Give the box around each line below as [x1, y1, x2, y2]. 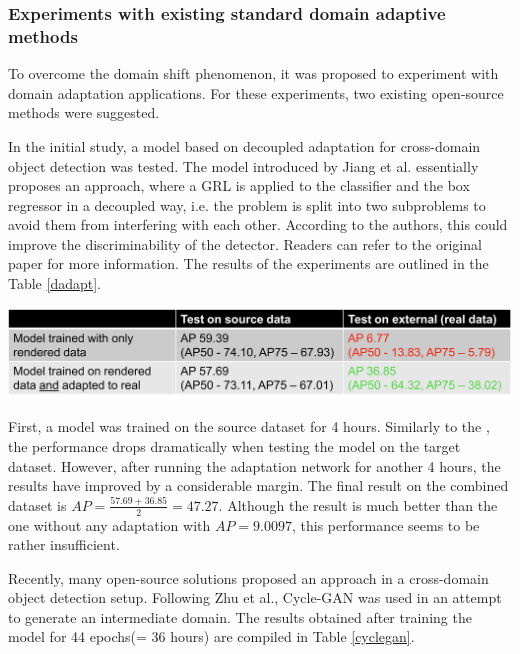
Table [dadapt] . [8, 273, 101, 294]
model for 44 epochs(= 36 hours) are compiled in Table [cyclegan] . [8, 626, 415, 647]
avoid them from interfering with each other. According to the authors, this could [8, 214, 508, 235]
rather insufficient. [8, 534, 120, 555]
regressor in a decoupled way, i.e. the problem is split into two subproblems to [8, 194, 486, 215]
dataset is [8, 494, 67, 515]
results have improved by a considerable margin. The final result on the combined [8, 475, 509, 496]
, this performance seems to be [291, 514, 480, 535]
